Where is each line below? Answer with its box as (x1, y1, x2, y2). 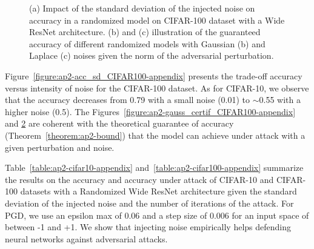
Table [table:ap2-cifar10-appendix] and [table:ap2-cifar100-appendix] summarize (5, 161, 304, 174)
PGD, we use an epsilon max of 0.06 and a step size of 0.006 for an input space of (5, 208, 309, 221)
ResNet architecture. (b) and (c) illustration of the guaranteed (29, 25, 261, 38)
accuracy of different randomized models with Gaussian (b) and (29, 37, 266, 50)
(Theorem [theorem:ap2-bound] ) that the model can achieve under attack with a (5, 128, 306, 141)
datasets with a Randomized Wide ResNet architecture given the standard (20, 185, 297, 198)
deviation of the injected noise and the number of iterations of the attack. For (5, 196, 294, 209)
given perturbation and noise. (5, 141, 115, 153)
